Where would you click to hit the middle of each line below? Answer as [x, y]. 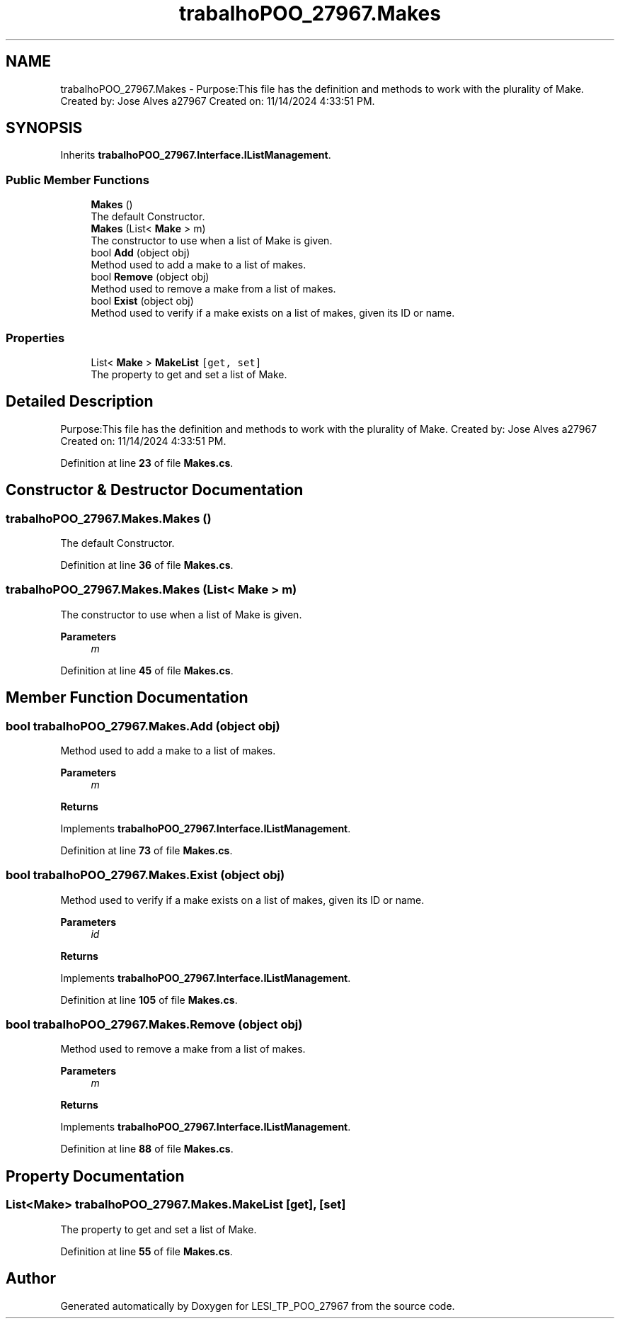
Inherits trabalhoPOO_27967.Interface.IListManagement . [196, 155]
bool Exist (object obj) [142, 301]
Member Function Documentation [127, 698]
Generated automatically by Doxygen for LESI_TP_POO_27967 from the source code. [258, 1306]
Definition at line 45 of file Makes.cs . [147, 670]
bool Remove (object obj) [150, 277]
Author [31, 1279]
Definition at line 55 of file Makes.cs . [147, 1251]
